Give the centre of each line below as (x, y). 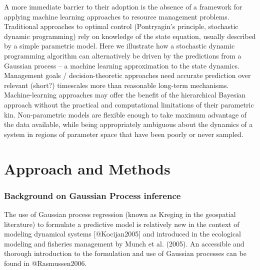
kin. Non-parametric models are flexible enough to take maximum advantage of (125, 114)
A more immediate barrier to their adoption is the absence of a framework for (123, 6)
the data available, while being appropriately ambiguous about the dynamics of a (128, 124)
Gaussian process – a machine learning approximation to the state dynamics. (122, 65)
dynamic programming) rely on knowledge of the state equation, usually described (130, 36)
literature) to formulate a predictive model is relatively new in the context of (122, 224)
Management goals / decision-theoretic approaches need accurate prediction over (127, 75)
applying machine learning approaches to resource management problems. (117, 16)
